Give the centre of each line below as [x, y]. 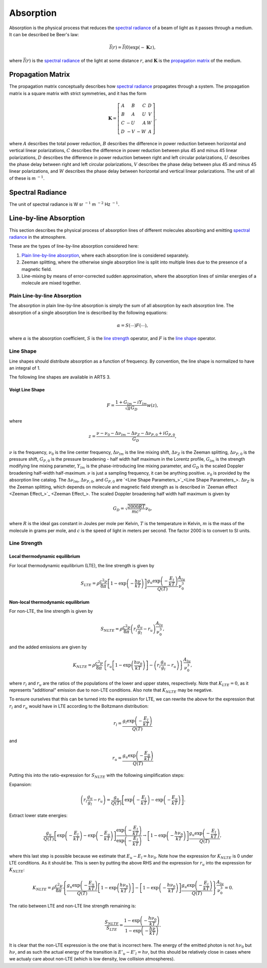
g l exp [129, 722]
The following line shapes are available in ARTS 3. [60, 377]
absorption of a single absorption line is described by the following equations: [88, 313]
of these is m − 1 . [27, 178]
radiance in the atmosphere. [38, 237]
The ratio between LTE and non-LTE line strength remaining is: [73, 906]
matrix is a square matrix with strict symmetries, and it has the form [78, 93]
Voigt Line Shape [27, 390]
